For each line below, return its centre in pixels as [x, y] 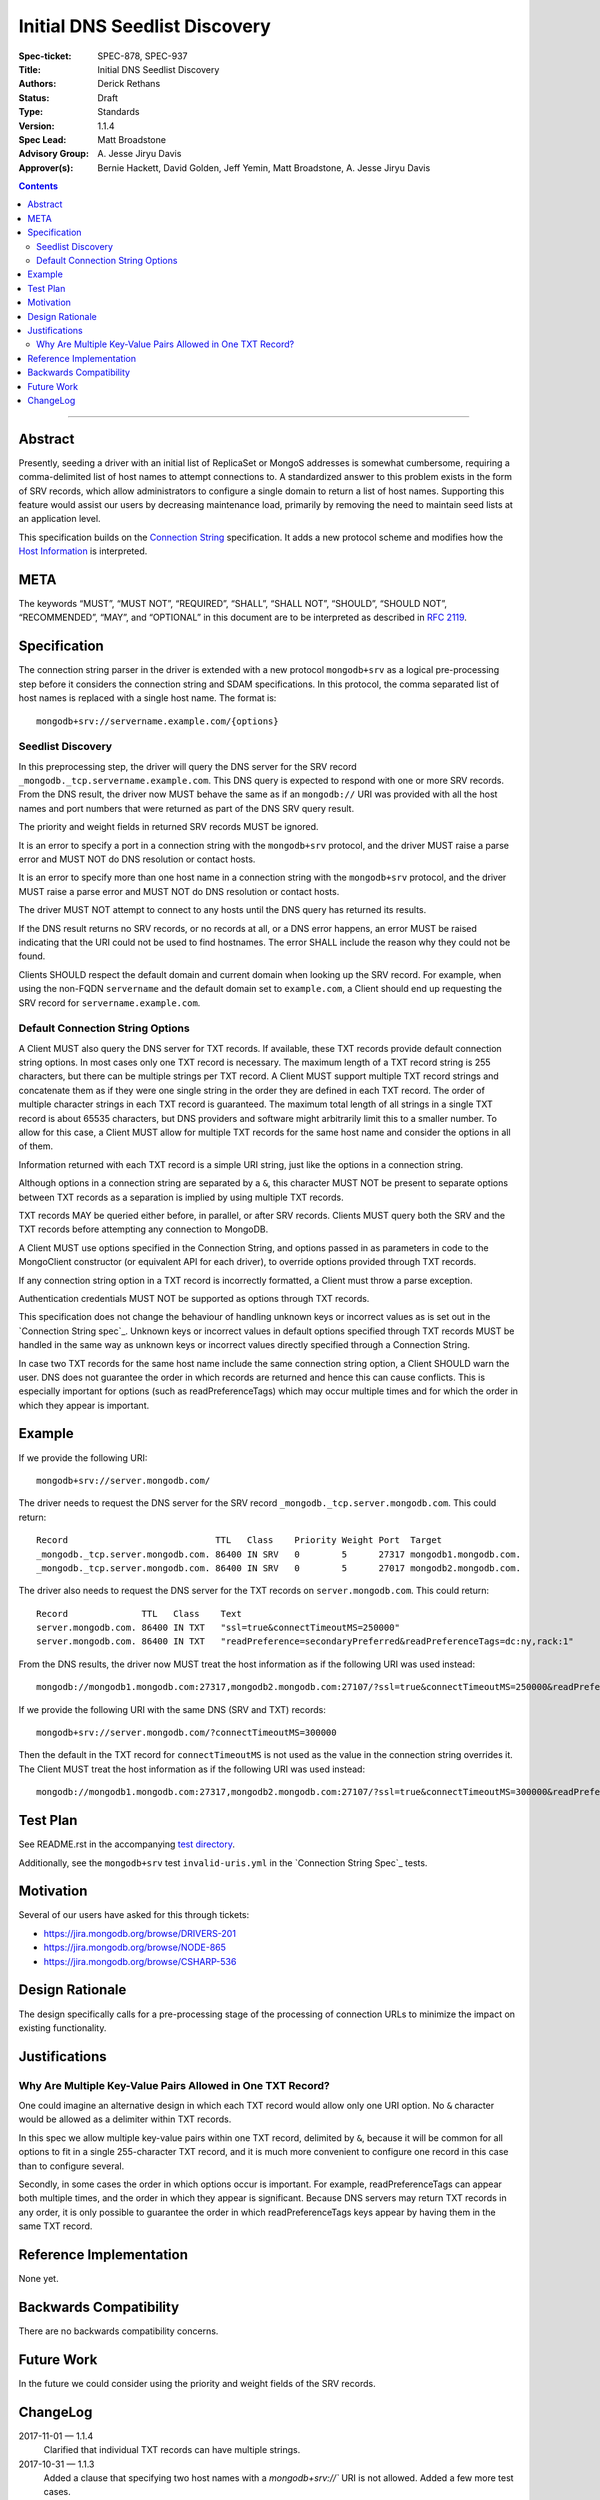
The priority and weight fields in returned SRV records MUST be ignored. [168, 827]
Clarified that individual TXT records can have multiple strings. [172, 2450]
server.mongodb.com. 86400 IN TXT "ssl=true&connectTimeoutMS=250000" [218, 1628]
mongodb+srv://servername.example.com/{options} [157, 721]
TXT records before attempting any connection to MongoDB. [143, 1229]
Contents [38, 186]
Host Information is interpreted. [83, 551]
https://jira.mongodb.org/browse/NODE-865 [135, 1947]
